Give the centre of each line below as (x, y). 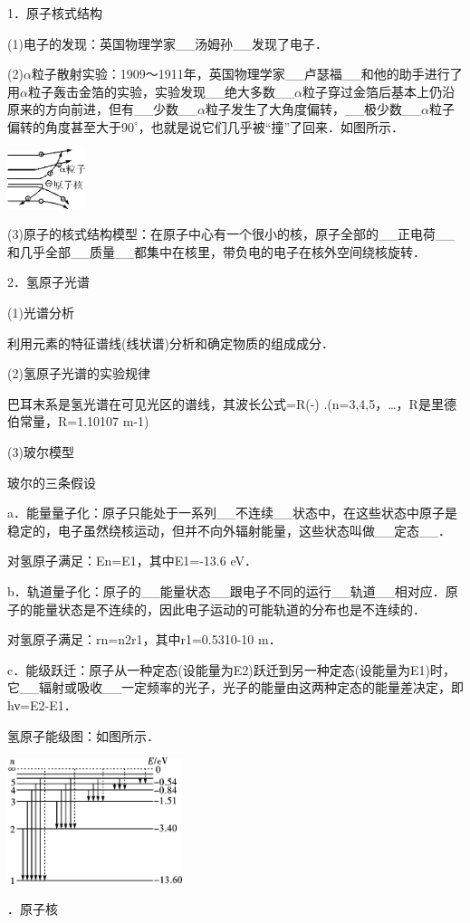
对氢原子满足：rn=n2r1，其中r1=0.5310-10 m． (144, 639)
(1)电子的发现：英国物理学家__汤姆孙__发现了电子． (168, 43)
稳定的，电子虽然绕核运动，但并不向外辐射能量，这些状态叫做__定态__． (229, 530)
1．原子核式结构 (55, 13)
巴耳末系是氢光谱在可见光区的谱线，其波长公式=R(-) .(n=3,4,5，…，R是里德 (232, 403)
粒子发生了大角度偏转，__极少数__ (313, 109)
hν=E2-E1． (42, 704)
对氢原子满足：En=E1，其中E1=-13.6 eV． (132, 561)
